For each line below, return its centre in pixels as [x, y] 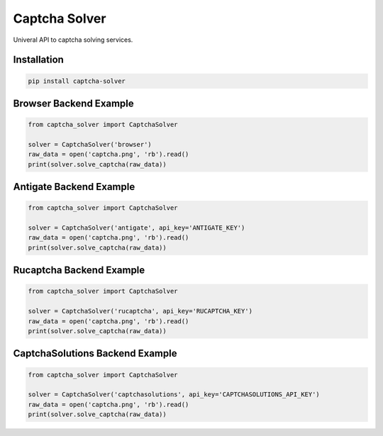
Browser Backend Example [73, 103]
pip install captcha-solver [77, 81]
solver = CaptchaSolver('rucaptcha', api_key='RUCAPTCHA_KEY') [140, 311]
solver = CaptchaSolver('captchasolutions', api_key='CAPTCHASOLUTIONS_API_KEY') [174, 395]
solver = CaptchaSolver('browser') [90, 144]
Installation [38, 60]
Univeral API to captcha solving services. [73, 40]
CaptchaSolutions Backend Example [95, 353]
